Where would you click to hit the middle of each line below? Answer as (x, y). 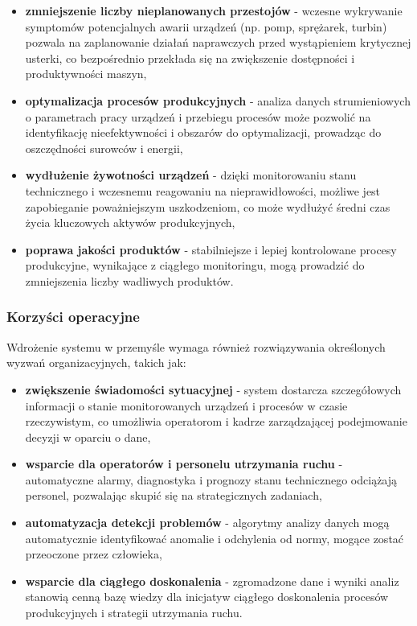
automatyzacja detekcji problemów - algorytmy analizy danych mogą (207, 523)
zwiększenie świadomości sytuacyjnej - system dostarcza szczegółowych (213, 389)
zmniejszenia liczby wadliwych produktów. (129, 280)
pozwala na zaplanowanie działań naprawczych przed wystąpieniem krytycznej (218, 42)
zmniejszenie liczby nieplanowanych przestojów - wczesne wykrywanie (214, 10)
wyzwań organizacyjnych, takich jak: (96, 362)
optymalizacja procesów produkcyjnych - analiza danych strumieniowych (218, 100)
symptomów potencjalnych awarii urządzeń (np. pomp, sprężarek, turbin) (206, 26)
